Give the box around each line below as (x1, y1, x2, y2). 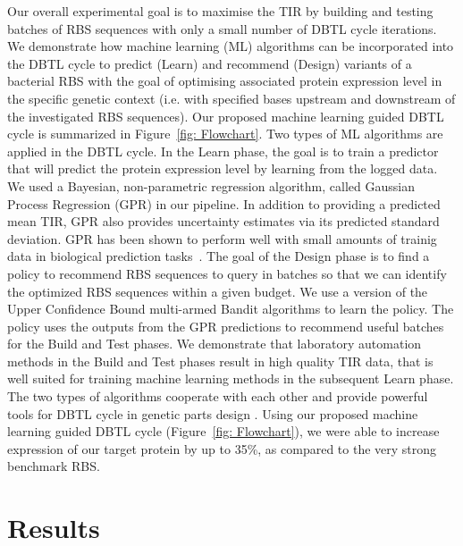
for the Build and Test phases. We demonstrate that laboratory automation (7, 334, 422, 353)
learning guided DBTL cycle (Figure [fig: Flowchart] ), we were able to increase (7, 422, 440, 441)
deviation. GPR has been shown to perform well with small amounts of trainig (7, 229, 437, 248)
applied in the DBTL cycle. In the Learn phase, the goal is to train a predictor (7, 141, 439, 160)
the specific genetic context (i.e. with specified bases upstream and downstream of (7, 88, 456, 107)
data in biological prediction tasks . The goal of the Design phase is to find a (7, 247, 430, 265)
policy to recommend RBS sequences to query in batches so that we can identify (7, 264, 447, 282)
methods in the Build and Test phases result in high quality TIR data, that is (7, 351, 434, 370)
